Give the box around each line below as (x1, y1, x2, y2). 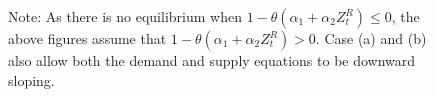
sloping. (8, 69, 55, 90)
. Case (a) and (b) (315, 28, 427, 48)
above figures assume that (8, 28, 167, 48)
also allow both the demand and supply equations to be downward (8, 50, 416, 70)
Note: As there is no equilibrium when (8, 6, 242, 26)
